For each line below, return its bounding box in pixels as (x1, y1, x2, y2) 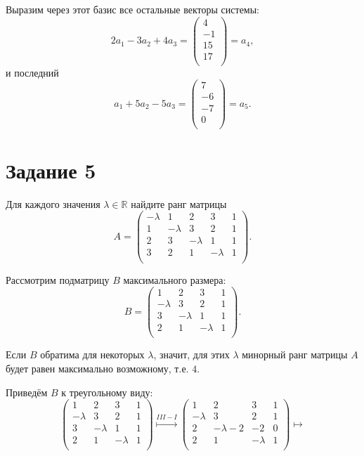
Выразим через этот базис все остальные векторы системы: (6, 2, 260, 16)
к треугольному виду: (61, 384, 153, 399)
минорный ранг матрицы (242, 347, 348, 362)
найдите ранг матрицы (131, 196, 227, 211)
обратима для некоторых (40, 347, 145, 362)
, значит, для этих (153, 347, 230, 362)
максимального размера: (123, 272, 226, 287)
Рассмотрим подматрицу (6, 272, 110, 287)
